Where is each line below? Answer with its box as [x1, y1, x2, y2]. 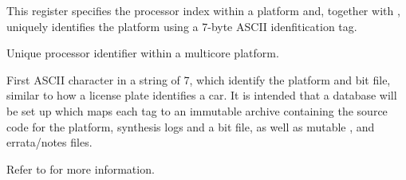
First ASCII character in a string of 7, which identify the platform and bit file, [6, 71, 391, 88]
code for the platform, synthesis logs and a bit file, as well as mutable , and [6, 118, 375, 135]
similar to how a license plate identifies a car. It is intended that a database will [6, 87, 397, 104]
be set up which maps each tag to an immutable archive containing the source [6, 102, 388, 119]
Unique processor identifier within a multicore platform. [6, 45, 279, 61]
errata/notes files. [6, 134, 93, 151]
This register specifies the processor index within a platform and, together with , [6, 2, 400, 18]
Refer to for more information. [6, 160, 155, 177]
